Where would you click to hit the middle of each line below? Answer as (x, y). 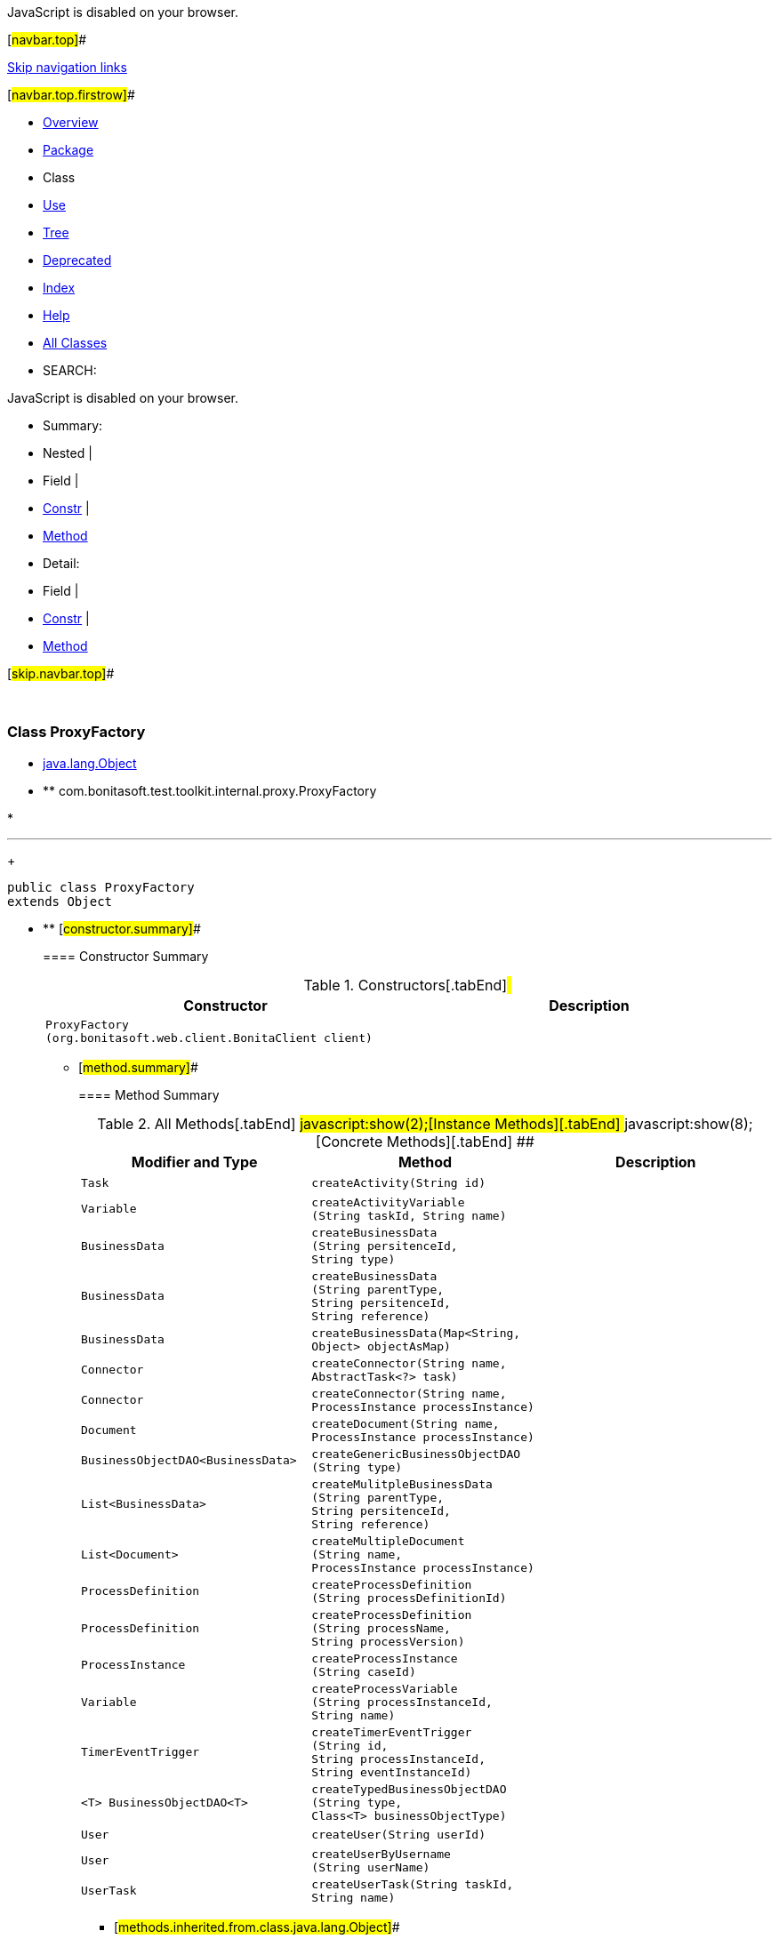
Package (68, 150)
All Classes (75, 343)
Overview (71, 122)
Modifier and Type (194, 1162)
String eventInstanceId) (392, 1772)
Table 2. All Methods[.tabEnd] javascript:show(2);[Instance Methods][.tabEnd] (359, 1123)
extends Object (60, 901)
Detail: (61, 563)
